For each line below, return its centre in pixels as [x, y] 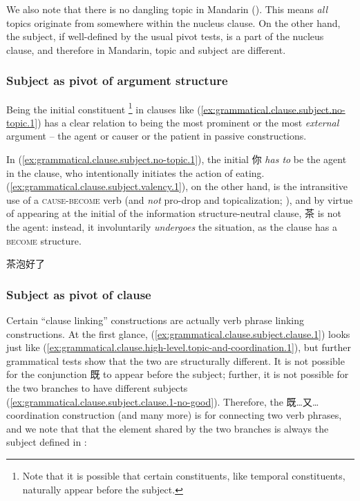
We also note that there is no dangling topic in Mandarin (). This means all [167, 9]
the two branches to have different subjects [97, 387]
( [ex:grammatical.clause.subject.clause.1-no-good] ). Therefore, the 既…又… [163, 401]
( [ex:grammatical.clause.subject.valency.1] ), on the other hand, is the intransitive [177, 186]
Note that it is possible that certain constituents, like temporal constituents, [184, 475]
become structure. [44, 240]
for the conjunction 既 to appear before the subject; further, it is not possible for [178, 374]
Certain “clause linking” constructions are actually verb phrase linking [155, 320]
